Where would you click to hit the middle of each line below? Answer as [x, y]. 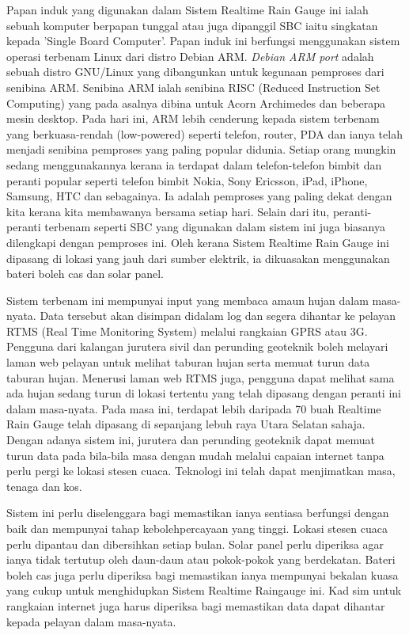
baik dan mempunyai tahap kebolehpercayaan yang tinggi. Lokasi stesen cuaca [197, 528]
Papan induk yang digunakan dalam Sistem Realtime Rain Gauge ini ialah [187, 10]
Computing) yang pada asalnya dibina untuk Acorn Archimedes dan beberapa [196, 103]
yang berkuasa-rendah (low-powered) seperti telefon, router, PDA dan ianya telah [204, 133]
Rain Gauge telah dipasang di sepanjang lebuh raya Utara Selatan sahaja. [186, 424]
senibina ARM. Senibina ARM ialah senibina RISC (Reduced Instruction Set [193, 87]
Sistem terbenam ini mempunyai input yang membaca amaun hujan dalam [187, 300]
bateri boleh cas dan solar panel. [85, 274]
